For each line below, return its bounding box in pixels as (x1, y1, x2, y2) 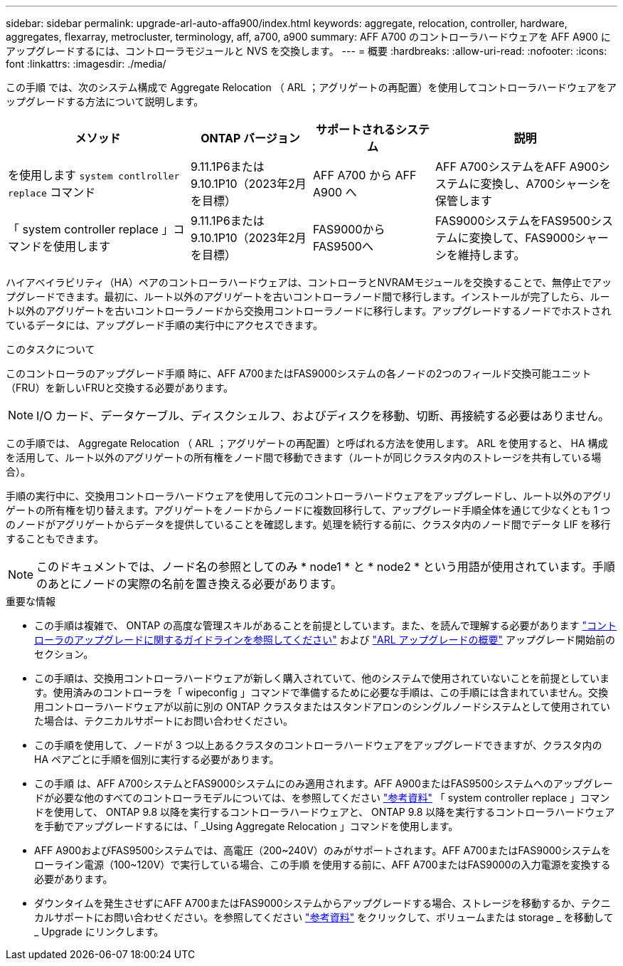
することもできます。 (6, 532, 105, 545)
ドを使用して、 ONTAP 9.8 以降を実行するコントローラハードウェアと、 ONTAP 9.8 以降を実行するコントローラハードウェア (34, 806, 615, 818)
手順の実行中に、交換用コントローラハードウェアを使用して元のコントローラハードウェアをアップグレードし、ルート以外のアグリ (6, 490, 612, 502)
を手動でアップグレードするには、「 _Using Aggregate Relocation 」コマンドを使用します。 (34, 820, 459, 832)
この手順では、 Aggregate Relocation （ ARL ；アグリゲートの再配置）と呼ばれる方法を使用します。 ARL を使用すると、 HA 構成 (6, 437, 608, 449)
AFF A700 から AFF (313, 168, 417, 182)
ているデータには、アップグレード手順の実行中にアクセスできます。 (6, 319, 323, 331)
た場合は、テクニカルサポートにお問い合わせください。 (34, 715, 293, 727)
